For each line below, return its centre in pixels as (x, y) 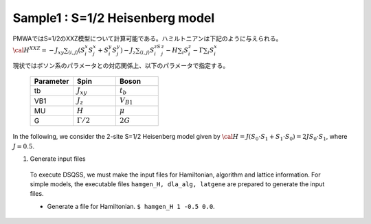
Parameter (52, 81)
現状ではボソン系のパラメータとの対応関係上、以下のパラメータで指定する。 (121, 65)
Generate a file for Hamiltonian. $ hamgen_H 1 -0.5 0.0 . (131, 206)
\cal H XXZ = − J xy (38, 51)
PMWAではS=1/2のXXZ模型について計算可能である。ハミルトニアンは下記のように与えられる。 (147, 38)
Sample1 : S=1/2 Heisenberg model (114, 18)
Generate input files (58, 159)
